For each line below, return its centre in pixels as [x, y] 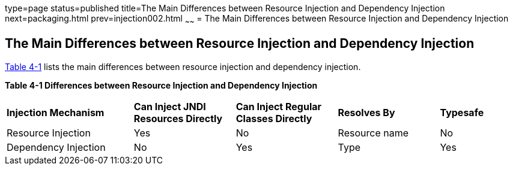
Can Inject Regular [279, 106]
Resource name [373, 133]
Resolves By [366, 112]
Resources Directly [178, 118]
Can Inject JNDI [170, 106]
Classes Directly [274, 118]
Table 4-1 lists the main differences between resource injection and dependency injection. [183, 66]
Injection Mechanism [56, 112]
